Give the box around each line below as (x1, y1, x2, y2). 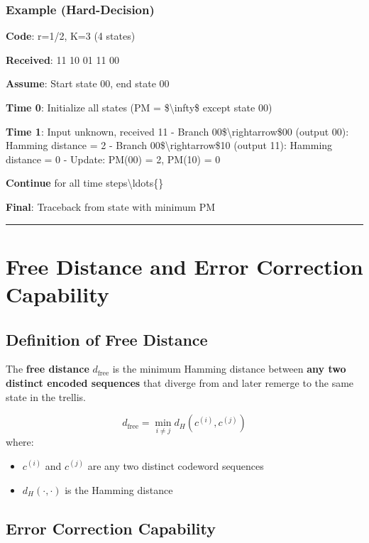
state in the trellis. (6, 389, 86, 404)
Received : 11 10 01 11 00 (6, 52, 120, 67)
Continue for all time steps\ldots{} (6, 175, 164, 190)
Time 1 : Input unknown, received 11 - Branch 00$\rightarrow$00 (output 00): (6, 124, 349, 138)
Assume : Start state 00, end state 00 (6, 76, 170, 91)
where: (6, 434, 34, 449)
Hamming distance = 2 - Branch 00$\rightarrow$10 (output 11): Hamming (6, 138, 333, 153)
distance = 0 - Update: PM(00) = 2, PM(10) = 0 (6, 151, 221, 166)
